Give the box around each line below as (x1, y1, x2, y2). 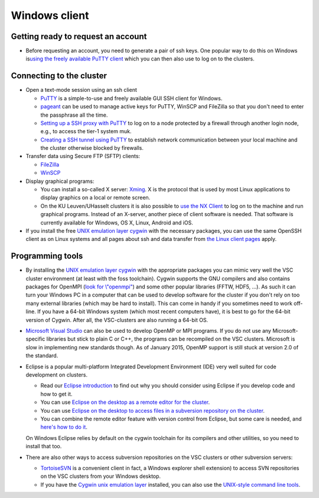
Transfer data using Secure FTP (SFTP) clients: (25, 153, 141, 160)
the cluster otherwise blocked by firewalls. (40, 144, 144, 152)
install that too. (25, 443, 62, 450)
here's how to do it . (40, 423, 88, 430)
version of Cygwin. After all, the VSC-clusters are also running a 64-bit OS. (25, 316, 209, 323)
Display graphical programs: (25, 178, 95, 185)
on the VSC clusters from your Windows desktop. (40, 473, 161, 480)
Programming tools (11, 251, 83, 261)
